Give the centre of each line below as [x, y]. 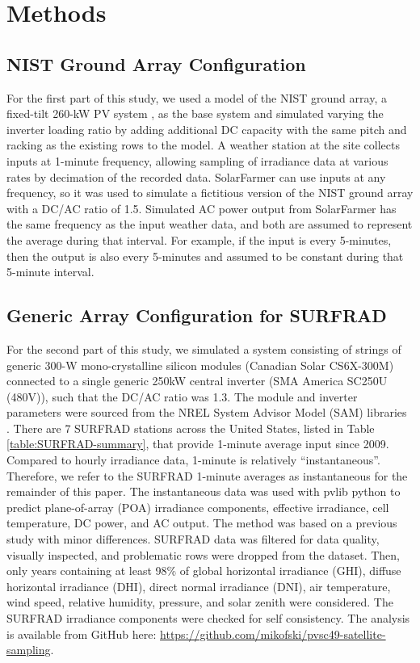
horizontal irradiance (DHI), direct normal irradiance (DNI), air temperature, [199, 586]
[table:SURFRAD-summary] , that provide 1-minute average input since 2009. [198, 444]
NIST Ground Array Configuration [156, 63]
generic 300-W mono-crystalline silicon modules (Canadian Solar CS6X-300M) [200, 365]
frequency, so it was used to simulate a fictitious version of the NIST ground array [210, 193]
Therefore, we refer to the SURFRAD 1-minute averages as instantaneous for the [207, 475]
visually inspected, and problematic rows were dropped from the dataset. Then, [204, 554]
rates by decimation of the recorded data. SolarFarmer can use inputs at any [196, 176]
